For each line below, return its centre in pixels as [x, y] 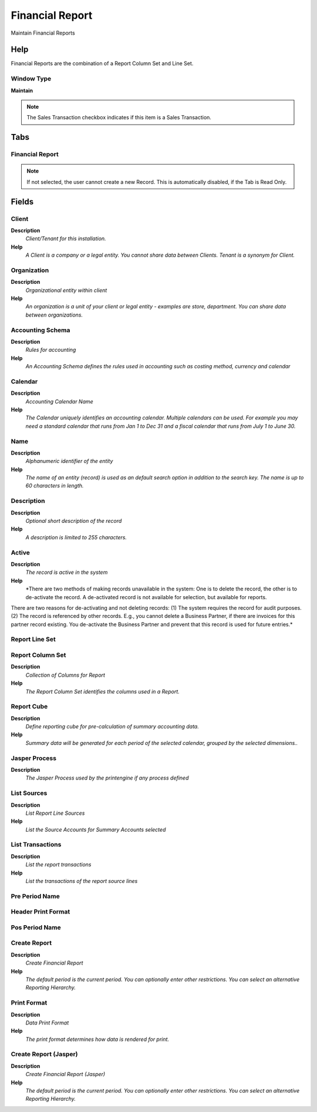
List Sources [29, 793]
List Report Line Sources [55, 813]
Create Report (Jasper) [44, 1054]
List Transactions [36, 845]
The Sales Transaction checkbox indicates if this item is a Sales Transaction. [119, 117]
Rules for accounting [51, 350]
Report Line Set [33, 639]
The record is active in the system [67, 572]
